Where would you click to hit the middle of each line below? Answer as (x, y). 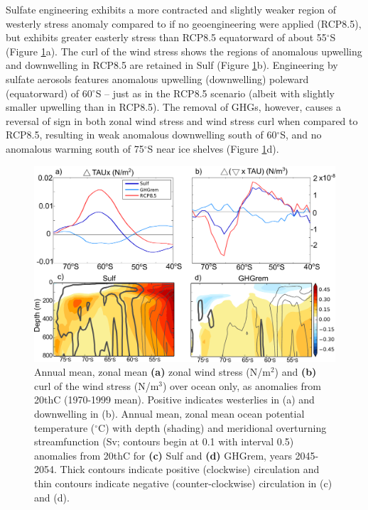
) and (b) (296, 372)
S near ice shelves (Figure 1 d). (213, 148)
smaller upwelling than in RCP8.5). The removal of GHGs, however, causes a (173, 107)
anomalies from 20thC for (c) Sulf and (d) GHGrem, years (163, 455)
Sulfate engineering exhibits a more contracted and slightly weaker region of (171, 9)
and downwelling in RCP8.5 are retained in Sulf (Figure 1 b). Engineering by (172, 65)
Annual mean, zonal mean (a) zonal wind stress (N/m (152, 372)
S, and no (301, 135)
